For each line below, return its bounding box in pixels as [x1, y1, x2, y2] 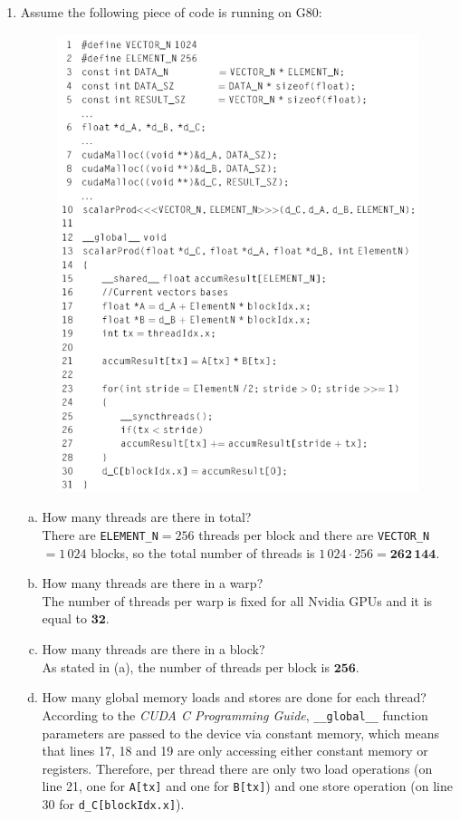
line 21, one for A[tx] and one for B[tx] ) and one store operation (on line [42, 777, 453, 796]
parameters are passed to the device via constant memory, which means [42, 723, 439, 742]
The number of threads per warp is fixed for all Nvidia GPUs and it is [42, 591, 433, 610]
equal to [42, 609, 87, 628]
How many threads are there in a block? [42, 640, 265, 659]
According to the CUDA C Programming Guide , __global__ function [42, 705, 428, 724]
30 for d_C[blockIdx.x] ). [42, 794, 185, 813]
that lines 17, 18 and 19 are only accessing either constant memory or [42, 741, 428, 760]
